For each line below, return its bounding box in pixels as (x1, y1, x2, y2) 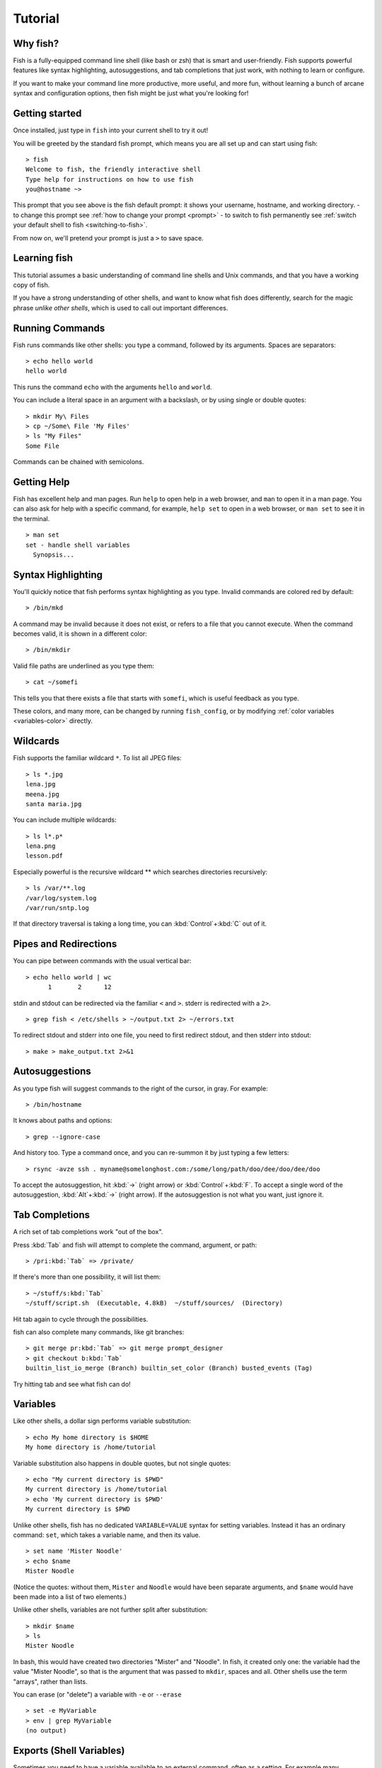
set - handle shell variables (25, 541, 131, 549)
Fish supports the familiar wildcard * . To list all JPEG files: (13, 754, 182, 762)
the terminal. (13, 514, 50, 523)
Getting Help (13, 476, 70, 488)
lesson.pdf (25, 852, 64, 860)
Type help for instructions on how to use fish (25, 175, 194, 183)
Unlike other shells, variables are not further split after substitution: (13, 1605, 208, 1614)
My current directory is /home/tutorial (25, 1485, 168, 1494)
